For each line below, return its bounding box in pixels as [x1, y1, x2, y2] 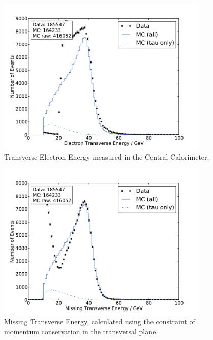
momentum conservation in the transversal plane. [4, 326, 158, 336]
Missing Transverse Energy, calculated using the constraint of [4, 316, 195, 327]
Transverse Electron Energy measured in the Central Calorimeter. [4, 151, 209, 162]
